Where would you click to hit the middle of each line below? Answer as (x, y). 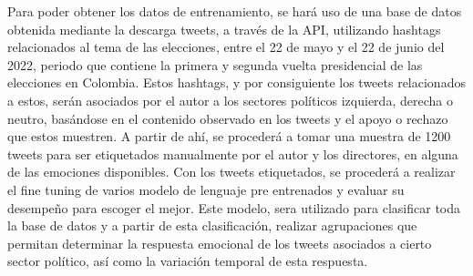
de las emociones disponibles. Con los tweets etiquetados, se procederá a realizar (231, 172)
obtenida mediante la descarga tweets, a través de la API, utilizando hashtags (224, 29)
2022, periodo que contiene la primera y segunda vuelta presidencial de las (215, 64)
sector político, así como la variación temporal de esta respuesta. (188, 261)
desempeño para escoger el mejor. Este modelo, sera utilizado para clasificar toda (234, 207)
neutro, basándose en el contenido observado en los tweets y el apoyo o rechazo (228, 118)
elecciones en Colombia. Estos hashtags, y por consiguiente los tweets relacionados (236, 82)
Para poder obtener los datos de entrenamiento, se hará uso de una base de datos (235, 11)
